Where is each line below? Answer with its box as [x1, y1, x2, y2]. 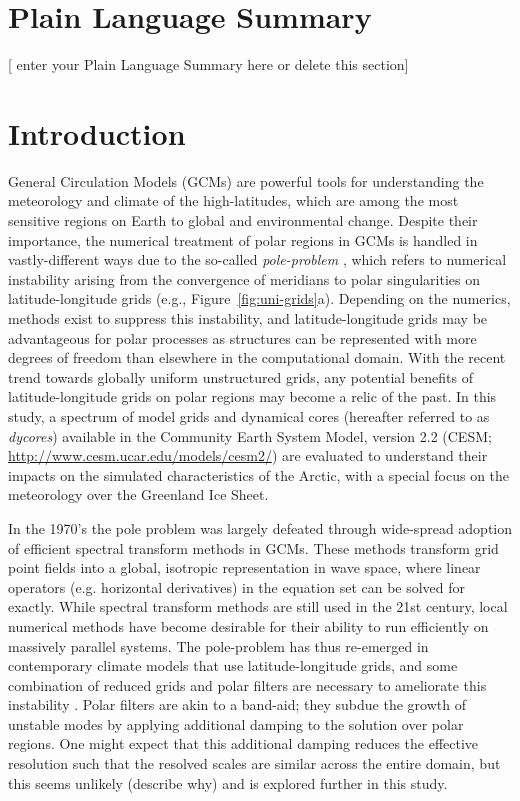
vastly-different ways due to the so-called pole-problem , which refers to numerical [8, 249, 507, 270]
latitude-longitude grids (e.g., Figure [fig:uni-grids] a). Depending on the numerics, [8, 288, 511, 309]
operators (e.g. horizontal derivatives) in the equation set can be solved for [8, 576, 466, 597]
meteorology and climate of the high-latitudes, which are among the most [8, 190, 459, 211]
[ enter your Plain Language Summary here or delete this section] [8, 54, 409, 75]
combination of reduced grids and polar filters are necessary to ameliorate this [8, 674, 487, 695]
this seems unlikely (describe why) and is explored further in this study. [8, 772, 448, 793]
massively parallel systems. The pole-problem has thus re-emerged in [8, 635, 429, 656]
